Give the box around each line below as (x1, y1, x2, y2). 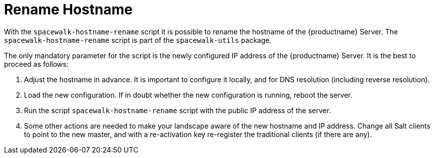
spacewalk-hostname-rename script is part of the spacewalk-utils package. (4, 35, 271, 44)
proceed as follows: (4, 59, 68, 68)
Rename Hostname (4, 1, 133, 18)
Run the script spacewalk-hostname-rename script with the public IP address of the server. (24, 106, 331, 115)
